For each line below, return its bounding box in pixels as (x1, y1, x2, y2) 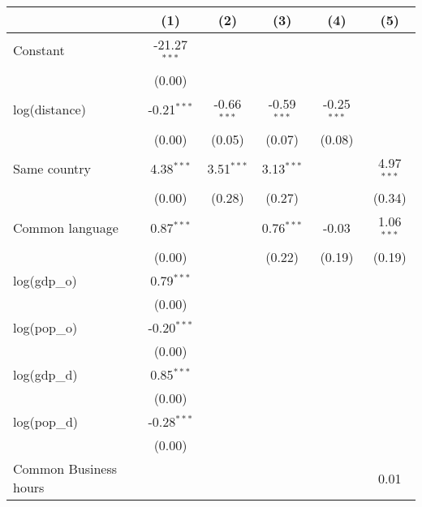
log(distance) (13, 100, 86, 119)
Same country (13, 158, 92, 178)
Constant (13, 41, 65, 60)
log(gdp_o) (13, 271, 77, 290)
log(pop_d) (13, 412, 79, 432)
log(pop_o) (13, 318, 78, 337)
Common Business (13, 459, 118, 479)
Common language (13, 217, 118, 237)
